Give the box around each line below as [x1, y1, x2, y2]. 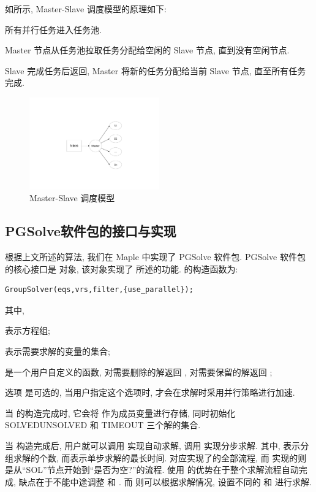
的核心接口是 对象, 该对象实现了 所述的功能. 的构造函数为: [5, 262, 238, 275]
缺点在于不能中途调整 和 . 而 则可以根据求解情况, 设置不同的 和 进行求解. [18, 475, 312, 488]
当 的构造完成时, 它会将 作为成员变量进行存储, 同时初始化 [5, 406, 236, 419]
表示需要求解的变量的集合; [5, 345, 110, 357]
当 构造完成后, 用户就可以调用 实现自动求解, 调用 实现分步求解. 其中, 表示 [5, 439, 301, 452]
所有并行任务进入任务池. [5, 23, 102, 36]
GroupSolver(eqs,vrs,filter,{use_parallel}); [5, 285, 194, 294]
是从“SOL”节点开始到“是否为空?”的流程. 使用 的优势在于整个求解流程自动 [5, 463, 299, 476]
